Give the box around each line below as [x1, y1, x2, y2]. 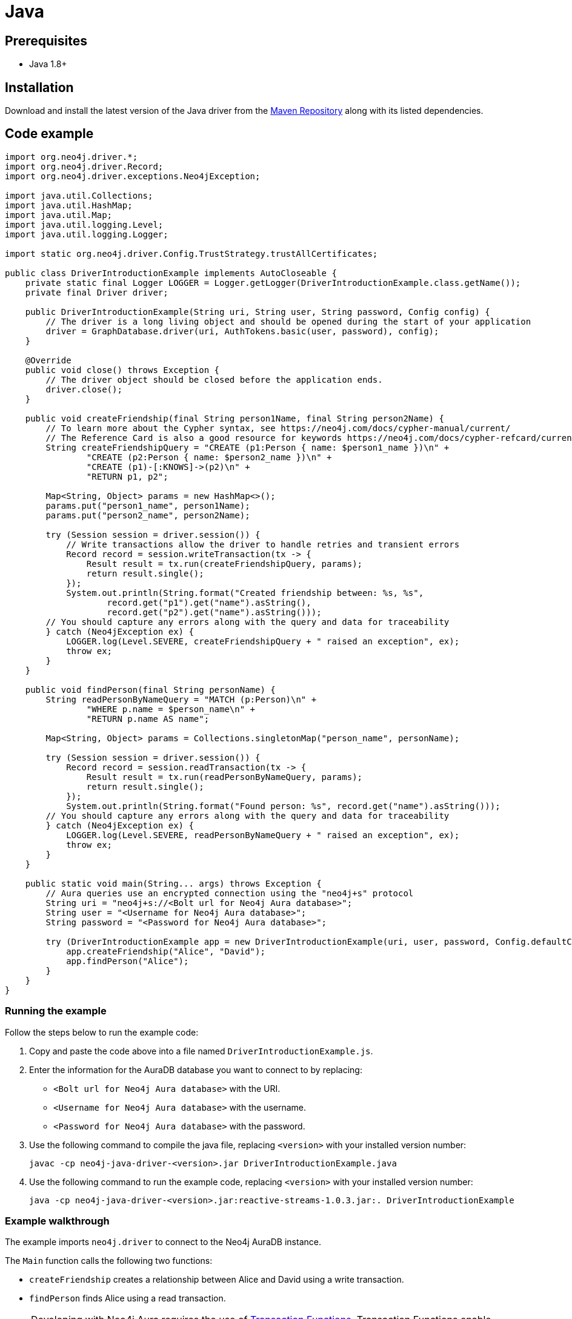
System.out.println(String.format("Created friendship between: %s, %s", [66, 587, 424, 598]
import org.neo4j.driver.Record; [5, 161, 164, 171]
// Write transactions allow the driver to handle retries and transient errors [66, 539, 460, 549]
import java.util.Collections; [5, 190, 153, 200]
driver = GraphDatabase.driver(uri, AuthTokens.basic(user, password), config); [45, 326, 439, 336]
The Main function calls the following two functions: [5, 1255, 213, 1266]
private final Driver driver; [25, 287, 168, 297]
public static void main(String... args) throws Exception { [25, 878, 322, 888]
